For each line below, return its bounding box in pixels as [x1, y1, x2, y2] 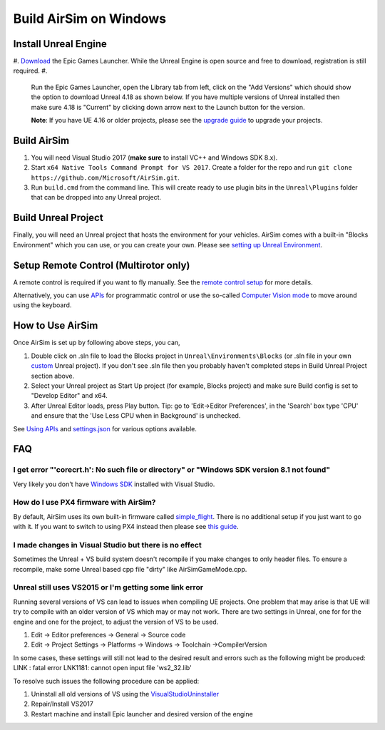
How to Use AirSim [13, 319, 98, 331]
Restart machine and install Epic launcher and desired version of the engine [31, 709, 253, 718]
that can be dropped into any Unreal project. [31, 193, 162, 202]
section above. [31, 371, 75, 380]
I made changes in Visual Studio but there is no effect [13, 540, 202, 550]
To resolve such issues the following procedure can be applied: [13, 677, 200, 685]
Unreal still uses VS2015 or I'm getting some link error [13, 582, 203, 592]
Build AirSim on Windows [13, 11, 167, 26]
